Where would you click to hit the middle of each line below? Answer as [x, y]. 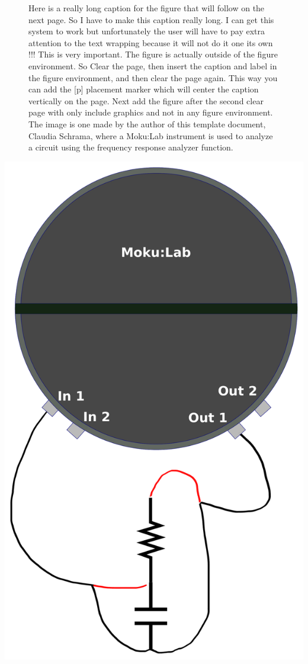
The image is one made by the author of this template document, [147, 124]
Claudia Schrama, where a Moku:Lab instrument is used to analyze [151, 135]
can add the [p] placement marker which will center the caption [144, 89]
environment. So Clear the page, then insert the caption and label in [153, 65]
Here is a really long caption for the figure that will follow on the [147, 8]
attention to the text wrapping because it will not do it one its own [151, 42]
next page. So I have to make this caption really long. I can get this [151, 19]
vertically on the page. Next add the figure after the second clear [146, 100]
